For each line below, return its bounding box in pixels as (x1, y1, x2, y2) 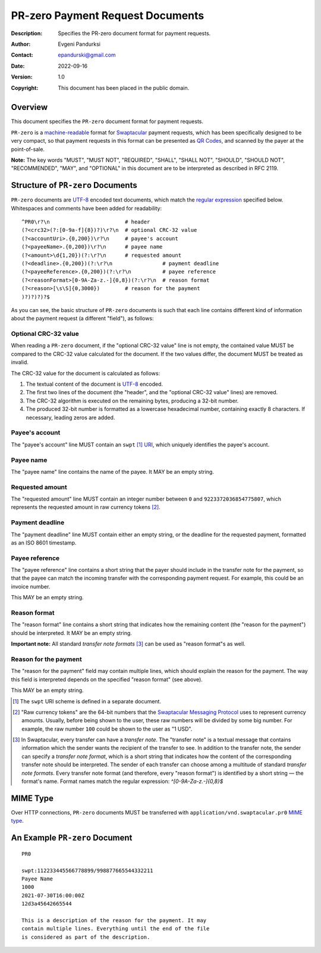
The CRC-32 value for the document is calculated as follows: (11, 369, 160, 377)
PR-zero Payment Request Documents (11, 9, 204, 22)
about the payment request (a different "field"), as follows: (11, 315, 154, 322)
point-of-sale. (11, 146, 45, 153)
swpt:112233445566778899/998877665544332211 (21, 867, 154, 874)
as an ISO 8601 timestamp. (11, 539, 77, 546)
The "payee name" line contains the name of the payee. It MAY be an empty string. (11, 468, 214, 475)
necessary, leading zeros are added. (26, 414, 115, 421)
